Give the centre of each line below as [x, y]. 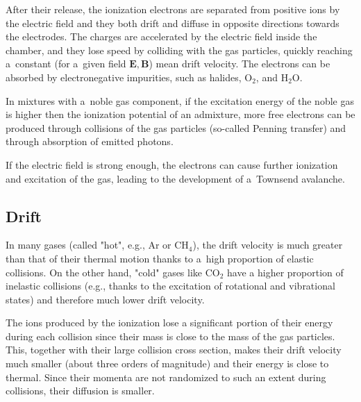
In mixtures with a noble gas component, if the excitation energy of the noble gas [180, 100]
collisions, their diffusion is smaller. [80, 391]
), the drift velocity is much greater [268, 245]
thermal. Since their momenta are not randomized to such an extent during [166, 377]
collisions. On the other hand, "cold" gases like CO [113, 272]
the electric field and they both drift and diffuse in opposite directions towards [173, 23]
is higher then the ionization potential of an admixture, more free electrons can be [180, 114]
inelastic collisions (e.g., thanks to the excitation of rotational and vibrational [170, 286]
